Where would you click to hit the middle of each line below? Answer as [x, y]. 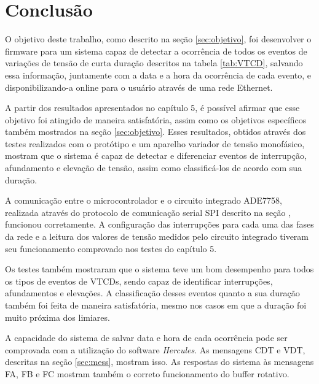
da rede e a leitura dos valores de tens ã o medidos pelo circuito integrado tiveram [157, 236]
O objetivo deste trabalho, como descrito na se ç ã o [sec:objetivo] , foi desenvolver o [158, 39]
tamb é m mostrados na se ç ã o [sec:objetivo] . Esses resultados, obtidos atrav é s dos [156, 132]
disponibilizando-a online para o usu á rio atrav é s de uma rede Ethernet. [139, 87]
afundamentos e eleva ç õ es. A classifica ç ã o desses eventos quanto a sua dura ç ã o [152, 293]
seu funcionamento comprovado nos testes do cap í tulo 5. [111, 248]
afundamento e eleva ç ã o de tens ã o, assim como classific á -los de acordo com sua [154, 168]
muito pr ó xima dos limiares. [57, 317]
